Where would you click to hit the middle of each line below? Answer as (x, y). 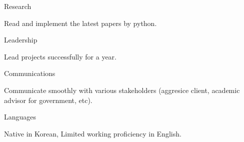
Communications (30, 73)
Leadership (21, 40)
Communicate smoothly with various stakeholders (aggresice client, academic (122, 90)
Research (18, 6)
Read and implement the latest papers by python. (80, 23)
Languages (20, 117)
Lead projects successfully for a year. (60, 56)
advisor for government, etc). (48, 100)
